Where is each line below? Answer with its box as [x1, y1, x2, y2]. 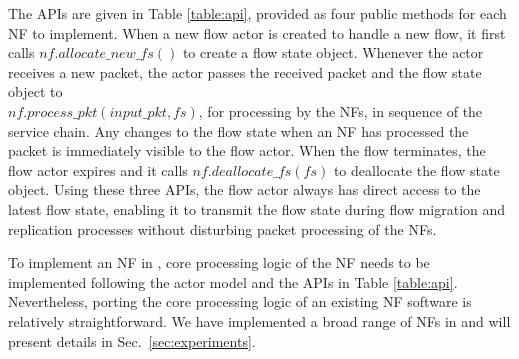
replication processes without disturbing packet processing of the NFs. [8, 218, 437, 239]
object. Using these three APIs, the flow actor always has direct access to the [8, 179, 481, 200]
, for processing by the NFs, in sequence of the [198, 100, 483, 121]
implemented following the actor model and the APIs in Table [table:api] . [8, 271, 458, 292]
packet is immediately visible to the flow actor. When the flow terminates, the [8, 140, 486, 161]
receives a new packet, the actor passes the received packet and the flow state [8, 61, 482, 82]
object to [8, 81, 63, 102]
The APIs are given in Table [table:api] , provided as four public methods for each [8, 3, 507, 23]
